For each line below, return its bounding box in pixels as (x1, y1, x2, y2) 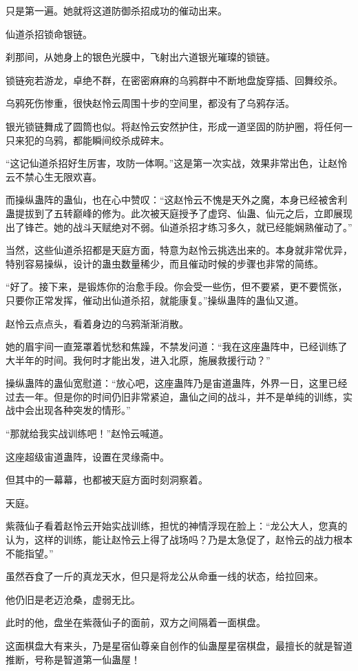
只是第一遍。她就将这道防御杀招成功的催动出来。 (6, 3, 227, 17)
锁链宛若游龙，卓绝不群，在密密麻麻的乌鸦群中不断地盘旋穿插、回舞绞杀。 (6, 72, 343, 87)
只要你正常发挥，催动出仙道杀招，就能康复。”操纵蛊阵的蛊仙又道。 (6, 292, 304, 307)
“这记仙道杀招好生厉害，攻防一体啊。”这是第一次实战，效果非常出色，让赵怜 (6, 156, 348, 170)
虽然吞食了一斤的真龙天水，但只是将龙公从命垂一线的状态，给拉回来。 (6, 569, 324, 583)
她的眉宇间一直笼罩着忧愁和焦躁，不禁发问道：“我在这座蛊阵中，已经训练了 (6, 339, 348, 354)
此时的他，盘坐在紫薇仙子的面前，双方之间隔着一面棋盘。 (6, 615, 266, 630)
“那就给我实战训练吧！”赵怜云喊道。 (6, 426, 169, 441)
